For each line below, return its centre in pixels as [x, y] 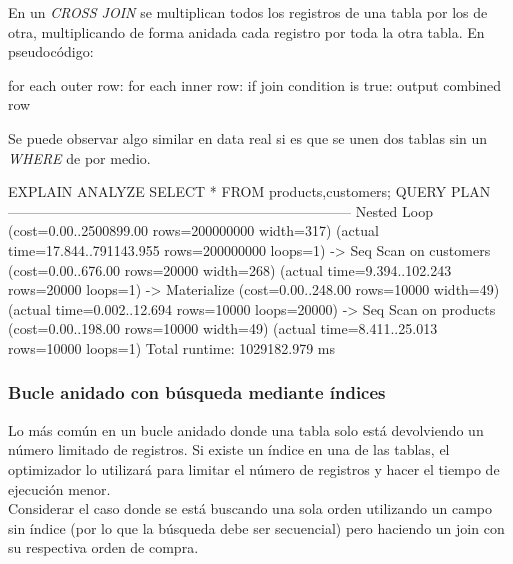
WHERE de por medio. [79, 157]
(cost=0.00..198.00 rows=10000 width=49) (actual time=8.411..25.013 [223, 328]
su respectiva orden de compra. [103, 547]
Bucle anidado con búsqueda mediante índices [197, 392]
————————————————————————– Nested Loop [220, 210]
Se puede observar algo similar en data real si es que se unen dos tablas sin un [248, 137]
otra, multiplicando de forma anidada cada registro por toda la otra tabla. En [246, 31]
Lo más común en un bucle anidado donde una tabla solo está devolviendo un [246, 429]
